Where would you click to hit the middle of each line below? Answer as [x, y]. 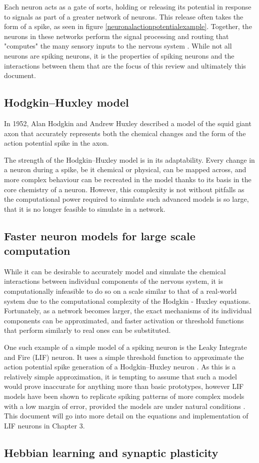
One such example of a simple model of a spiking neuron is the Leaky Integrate [125, 347]
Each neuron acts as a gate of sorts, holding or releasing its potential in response [128, 7]
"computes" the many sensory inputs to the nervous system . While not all [118, 46]
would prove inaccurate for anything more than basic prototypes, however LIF [124, 386]
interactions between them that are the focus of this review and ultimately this [125, 65]
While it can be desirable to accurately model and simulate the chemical [115, 271]
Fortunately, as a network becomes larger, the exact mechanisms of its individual [128, 311]
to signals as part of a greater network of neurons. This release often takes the [124, 16]
